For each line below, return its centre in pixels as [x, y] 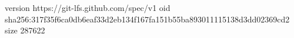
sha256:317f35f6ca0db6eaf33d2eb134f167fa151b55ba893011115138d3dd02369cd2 [147, 19]
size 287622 [25, 30]
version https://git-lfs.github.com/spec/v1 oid [88, 7]
